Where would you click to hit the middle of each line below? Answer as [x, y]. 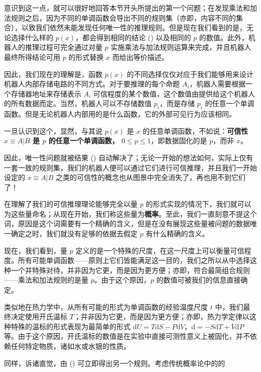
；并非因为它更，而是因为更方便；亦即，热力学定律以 [161, 316]
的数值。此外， [224, 37]
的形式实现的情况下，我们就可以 [199, 204]
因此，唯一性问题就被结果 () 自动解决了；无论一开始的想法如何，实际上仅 [125, 157]
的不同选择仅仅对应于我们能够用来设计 [190, 74]
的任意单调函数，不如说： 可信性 [195, 130]
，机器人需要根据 [218, 84]
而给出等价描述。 [140, 57]
